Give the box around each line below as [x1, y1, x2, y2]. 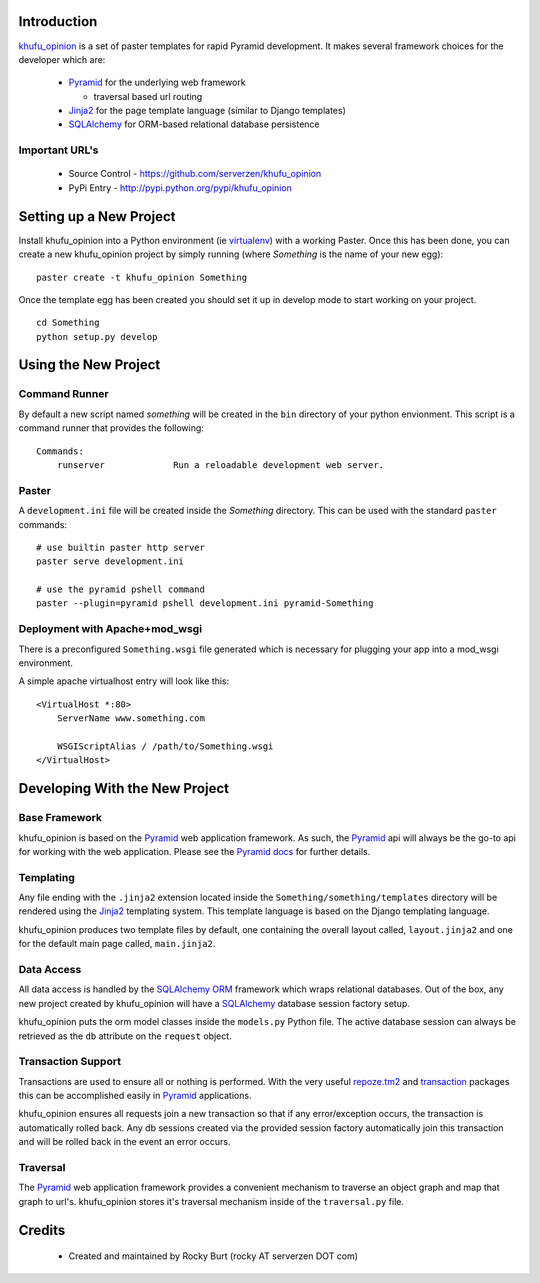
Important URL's [18, 143, 99, 157]
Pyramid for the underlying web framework [68, 76, 246, 89]
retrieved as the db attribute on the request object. [18, 1030, 232, 1042]
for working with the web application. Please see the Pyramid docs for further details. [18, 845, 371, 857]
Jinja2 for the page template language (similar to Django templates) [68, 105, 347, 117]
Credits [18, 1221, 66, 1239]
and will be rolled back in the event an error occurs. [18, 1136, 231, 1148]
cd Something [36, 317, 100, 329]
